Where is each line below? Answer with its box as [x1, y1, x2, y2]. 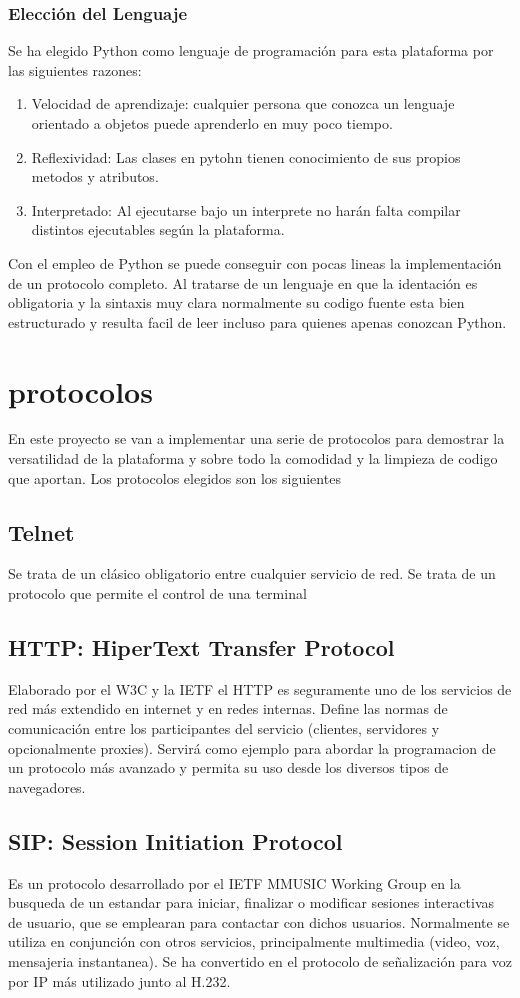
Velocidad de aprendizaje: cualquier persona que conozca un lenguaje [31, 93, 455, 114]
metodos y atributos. [31, 166, 159, 187]
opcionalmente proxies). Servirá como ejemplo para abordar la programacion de [8, 737, 496, 758]
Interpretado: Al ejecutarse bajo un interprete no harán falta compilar [31, 199, 461, 220]
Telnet [8, 516, 75, 547]
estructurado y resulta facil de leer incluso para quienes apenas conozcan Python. [8, 311, 507, 332]
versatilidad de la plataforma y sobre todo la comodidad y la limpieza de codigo [8, 448, 498, 469]
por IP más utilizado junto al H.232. [8, 970, 231, 991]
